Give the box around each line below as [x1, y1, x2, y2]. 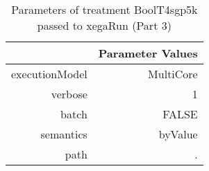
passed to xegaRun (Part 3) [37, 17, 172, 33]
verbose [51, 86, 87, 102]
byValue [158, 126, 198, 142]
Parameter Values [98, 45, 198, 61]
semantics [40, 126, 87, 142]
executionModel [11, 66, 87, 82]
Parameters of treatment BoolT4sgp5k [11, 1, 198, 17]
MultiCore [148, 66, 198, 82]
